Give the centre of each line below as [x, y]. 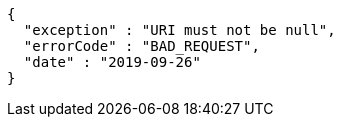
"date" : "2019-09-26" [112, 62]
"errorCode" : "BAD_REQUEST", [141, 46]
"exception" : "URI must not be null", [179, 30]
